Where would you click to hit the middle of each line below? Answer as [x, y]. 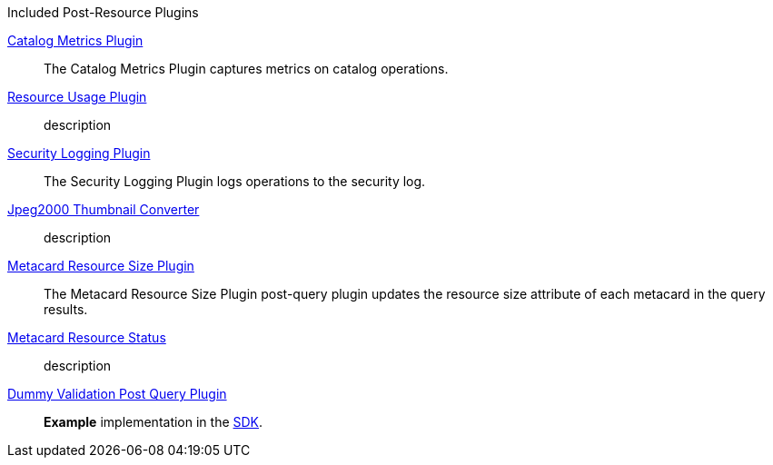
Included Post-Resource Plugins [103, 12]
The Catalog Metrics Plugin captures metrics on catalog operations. [246, 69]
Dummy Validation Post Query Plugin [117, 394]
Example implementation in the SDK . [154, 422]
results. [66, 309]
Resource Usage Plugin [77, 97]
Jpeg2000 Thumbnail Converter [104, 209]
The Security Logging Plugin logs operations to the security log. [235, 181]
